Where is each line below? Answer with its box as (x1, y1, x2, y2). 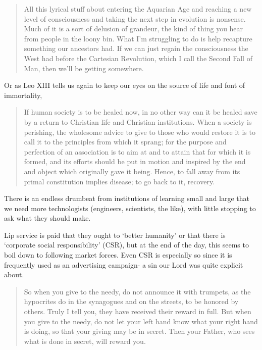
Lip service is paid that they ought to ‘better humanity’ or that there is (4, 229, 226, 240)
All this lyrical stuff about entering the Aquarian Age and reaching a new (24, 4, 252, 14)
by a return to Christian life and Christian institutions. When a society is (24, 116, 252, 127)
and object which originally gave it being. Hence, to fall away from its (24, 166, 240, 176)
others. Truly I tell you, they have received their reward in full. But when (24, 306, 251, 317)
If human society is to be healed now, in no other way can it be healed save (24, 107, 257, 117)
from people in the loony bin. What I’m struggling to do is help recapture (24, 33, 252, 43)
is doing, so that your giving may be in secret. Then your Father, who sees (24, 326, 255, 336)
